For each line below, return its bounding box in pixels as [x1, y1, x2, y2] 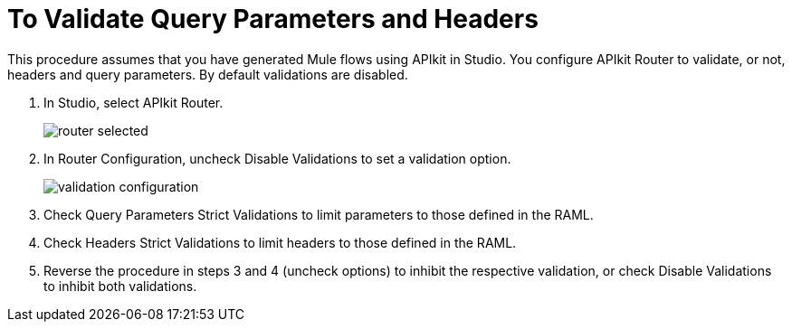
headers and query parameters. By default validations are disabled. [7, 66, 408, 82]
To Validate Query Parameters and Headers [7, 4, 539, 34]
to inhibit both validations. [43, 277, 197, 294]
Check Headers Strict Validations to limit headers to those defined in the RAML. [43, 234, 517, 250]
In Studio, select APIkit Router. [43, 94, 224, 110]
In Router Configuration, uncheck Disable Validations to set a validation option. [43, 150, 511, 166]
